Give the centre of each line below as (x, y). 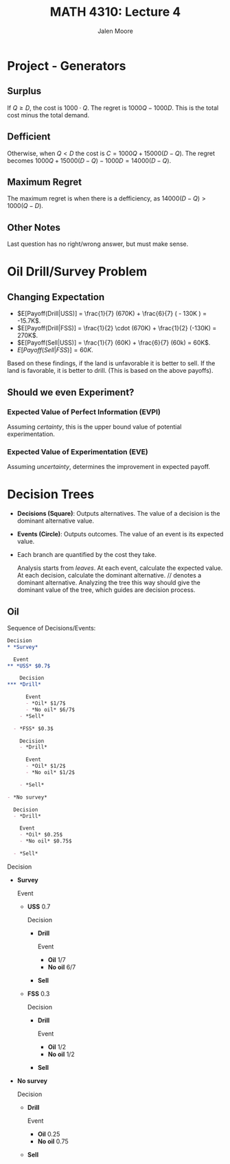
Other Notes (34, 227)
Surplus (24, 91)
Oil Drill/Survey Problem (77, 272)
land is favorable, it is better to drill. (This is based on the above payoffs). (110, 371)
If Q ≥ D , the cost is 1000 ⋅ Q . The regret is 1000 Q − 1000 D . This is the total (113, 108)
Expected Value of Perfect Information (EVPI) (84, 411)
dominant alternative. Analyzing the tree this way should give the (109, 583)
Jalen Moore (115, 31)
